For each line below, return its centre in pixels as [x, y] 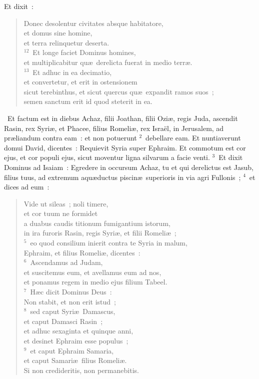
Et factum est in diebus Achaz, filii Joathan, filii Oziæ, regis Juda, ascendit [122, 118]
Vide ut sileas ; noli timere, [66, 203]
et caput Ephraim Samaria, [72, 350]
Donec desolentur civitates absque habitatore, [93, 23]
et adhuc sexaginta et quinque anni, [78, 331]
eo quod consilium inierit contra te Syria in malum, [109, 243]
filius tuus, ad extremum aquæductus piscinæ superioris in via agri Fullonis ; [122, 177]
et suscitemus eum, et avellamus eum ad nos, [92, 272]
